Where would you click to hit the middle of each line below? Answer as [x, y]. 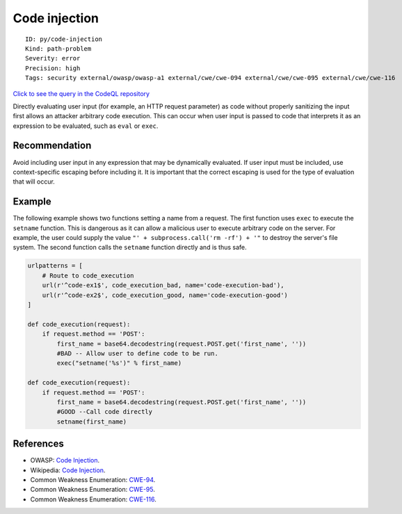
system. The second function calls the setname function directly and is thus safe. [130, 248]
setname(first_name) [92, 421]
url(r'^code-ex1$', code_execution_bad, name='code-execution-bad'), [163, 286]
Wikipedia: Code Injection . [68, 470]
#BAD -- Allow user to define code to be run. [137, 353]
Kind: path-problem [58, 48]
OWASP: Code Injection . [65, 460]
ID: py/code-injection [64, 39]
